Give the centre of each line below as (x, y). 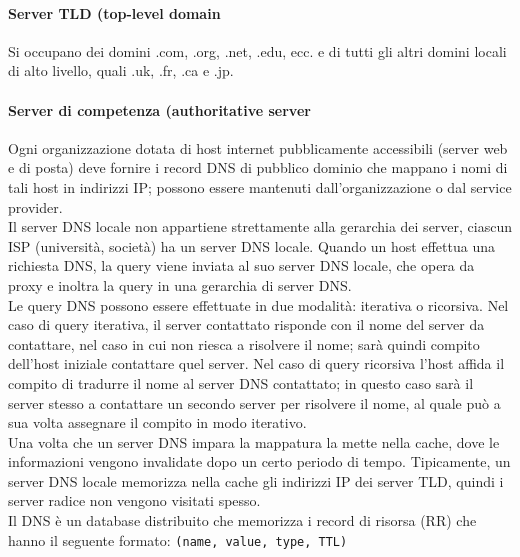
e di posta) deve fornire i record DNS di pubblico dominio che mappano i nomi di (258, 167)
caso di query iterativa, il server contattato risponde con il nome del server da (246, 324)
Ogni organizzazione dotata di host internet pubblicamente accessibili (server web (258, 147)
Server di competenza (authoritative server (159, 109)
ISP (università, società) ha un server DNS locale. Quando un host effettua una (251, 245)
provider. (35, 206)
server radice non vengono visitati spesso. (134, 500)
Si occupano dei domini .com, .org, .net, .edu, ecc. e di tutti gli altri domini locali (257, 50)
